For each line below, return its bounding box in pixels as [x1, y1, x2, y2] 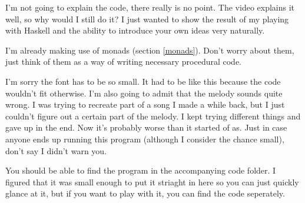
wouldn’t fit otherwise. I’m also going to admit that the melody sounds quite [5, 86, 283, 99]
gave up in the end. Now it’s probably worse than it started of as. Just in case [5, 121, 287, 134]
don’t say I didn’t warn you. [5, 144, 107, 157]
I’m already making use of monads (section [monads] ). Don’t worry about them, [5, 44, 294, 56]
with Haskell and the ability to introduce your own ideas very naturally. [5, 24, 265, 36]
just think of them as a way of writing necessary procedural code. [5, 55, 242, 68]
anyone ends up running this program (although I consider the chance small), [5, 132, 284, 145]
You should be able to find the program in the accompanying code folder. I [5, 164, 276, 177]
